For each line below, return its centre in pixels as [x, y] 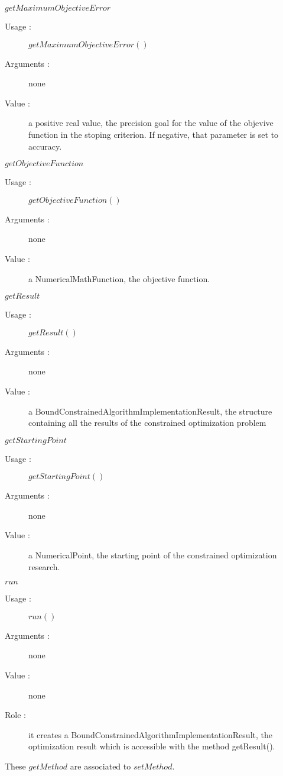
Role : [15, 715]
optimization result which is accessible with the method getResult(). [152, 746]
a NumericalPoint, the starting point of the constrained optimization [153, 555]
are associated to [100, 766]
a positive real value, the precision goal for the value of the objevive [151, 123]
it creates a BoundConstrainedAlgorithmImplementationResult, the [150, 734]
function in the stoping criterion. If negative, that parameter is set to [154, 134]
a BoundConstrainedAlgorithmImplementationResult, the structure [150, 411]
